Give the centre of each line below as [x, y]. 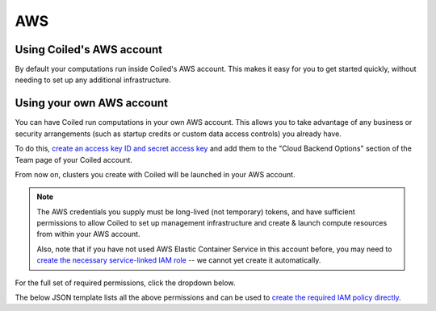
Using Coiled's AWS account [89, 50]
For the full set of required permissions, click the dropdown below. [125, 283]
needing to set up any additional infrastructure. [93, 80]
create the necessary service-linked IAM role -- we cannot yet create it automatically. [179, 260]
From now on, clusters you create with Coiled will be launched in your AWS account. [155, 174]
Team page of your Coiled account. [74, 160]
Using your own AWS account [92, 104]
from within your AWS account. [88, 234]
